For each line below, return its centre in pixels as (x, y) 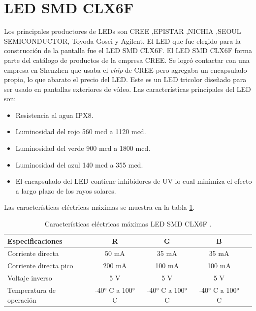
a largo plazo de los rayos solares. (66, 190)
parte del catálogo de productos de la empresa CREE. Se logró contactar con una (127, 60)
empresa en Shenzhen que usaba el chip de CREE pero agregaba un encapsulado (126, 70)
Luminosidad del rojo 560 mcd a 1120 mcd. (81, 131)
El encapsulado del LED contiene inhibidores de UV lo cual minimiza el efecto (134, 181)
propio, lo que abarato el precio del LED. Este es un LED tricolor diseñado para (125, 79)
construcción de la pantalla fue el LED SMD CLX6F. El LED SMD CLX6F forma (128, 50)
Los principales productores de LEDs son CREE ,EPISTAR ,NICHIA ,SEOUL (123, 31)
